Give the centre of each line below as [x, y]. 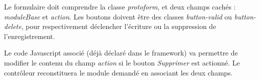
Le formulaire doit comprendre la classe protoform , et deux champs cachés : [120, 6]
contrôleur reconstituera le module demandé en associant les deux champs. [118, 72]
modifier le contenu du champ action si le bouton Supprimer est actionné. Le [122, 62]
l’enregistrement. [30, 36]
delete [13, 26]
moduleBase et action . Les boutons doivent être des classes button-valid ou [118, 16]
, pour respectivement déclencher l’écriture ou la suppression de [119, 26]
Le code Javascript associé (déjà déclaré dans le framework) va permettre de [121, 53]
